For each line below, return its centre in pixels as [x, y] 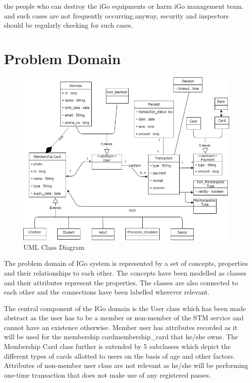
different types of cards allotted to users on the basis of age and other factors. [119, 356]
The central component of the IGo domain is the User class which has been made [125, 308]
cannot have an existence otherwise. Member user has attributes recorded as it [121, 327]
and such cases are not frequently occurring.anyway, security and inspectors [117, 15]
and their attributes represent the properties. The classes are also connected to [121, 282]
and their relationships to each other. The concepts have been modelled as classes [125, 272]
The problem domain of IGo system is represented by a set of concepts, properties [126, 263]
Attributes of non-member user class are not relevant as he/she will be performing [126, 365]
